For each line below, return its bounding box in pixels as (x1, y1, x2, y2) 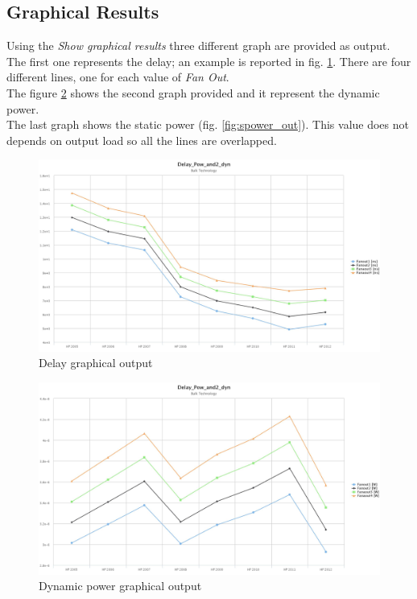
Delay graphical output (39, 354, 153, 371)
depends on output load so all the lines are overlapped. (6, 131, 277, 148)
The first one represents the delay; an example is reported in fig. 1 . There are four (6, 52, 411, 69)
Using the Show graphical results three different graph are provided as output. (6, 37, 390, 54)
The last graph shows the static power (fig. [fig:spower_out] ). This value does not (6, 116, 409, 133)
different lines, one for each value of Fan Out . (6, 68, 229, 85)
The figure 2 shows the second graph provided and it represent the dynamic (6, 84, 380, 101)
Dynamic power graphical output (39, 577, 202, 594)
